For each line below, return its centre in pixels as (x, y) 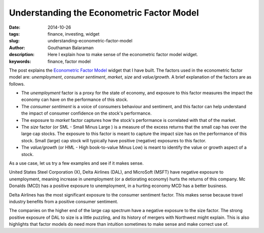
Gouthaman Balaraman (71, 48)
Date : (15, 27)
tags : (14, 34)
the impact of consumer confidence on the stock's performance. (86, 113)
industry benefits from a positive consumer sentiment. (64, 201)
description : (22, 55)
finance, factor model (69, 61)
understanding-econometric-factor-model (90, 41)
